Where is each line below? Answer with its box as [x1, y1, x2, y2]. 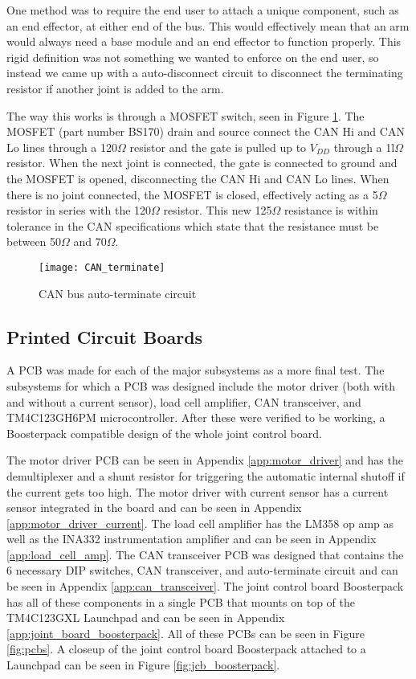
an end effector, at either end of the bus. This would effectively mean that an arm [6, 17, 410, 34]
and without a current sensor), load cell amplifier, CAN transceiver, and [6, 393, 361, 410]
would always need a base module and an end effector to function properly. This [6, 33, 402, 50]
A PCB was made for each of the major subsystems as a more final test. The [6, 362, 385, 378]
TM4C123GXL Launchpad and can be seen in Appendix [6, 609, 285, 626]
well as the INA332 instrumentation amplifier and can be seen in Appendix [6, 530, 377, 547]
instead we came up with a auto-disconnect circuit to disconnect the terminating [6, 64, 403, 81]
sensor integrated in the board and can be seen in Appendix [6, 499, 302, 516]
